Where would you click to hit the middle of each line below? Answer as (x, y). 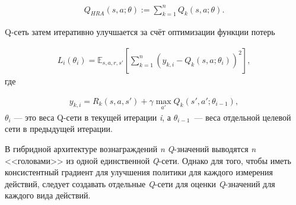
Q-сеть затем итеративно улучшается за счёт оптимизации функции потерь (140, 32)
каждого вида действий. (48, 195)
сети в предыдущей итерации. (59, 129)
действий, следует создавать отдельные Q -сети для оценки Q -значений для (140, 183)
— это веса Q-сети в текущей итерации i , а (93, 117)
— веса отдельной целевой (243, 117)
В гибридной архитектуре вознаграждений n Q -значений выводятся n (131, 148)
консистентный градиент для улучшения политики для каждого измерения (139, 172)
